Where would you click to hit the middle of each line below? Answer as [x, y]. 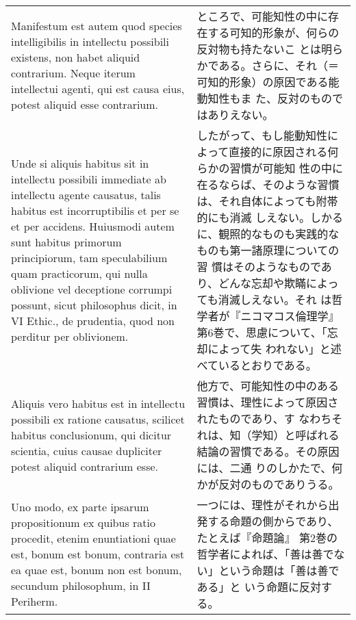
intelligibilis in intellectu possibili [90, 41]
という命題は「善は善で [279, 570]
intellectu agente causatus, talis [86, 195]
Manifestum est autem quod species [97, 26]
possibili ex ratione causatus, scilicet [98, 419]
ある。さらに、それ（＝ [279, 65]
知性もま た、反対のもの [270, 98]
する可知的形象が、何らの [274, 33]
